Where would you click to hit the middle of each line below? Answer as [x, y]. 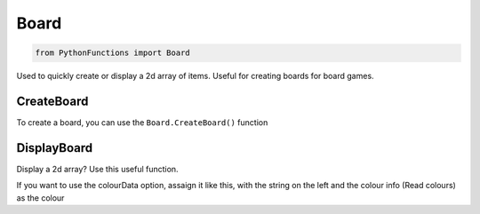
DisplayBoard [55, 148]
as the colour [40, 198]
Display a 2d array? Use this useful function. [97, 169]
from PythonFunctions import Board [112, 53]
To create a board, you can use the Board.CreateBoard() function [142, 123]
